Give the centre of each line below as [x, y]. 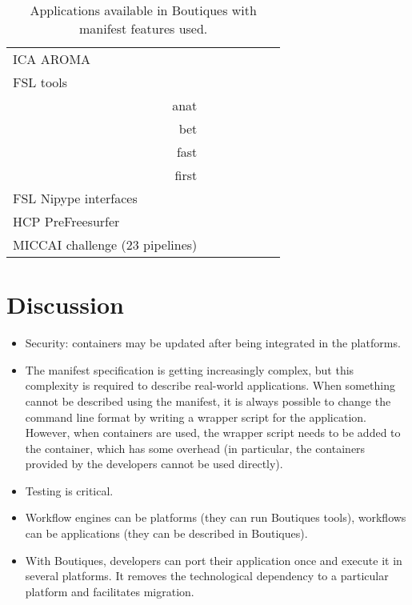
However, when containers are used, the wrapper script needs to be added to [213, 433]
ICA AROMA [52, 59]
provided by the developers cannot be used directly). [154, 464]
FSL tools [40, 82]
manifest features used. [144, 28]
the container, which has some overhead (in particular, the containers [195, 448]
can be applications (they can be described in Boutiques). [166, 533]
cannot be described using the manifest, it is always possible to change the [208, 401]
